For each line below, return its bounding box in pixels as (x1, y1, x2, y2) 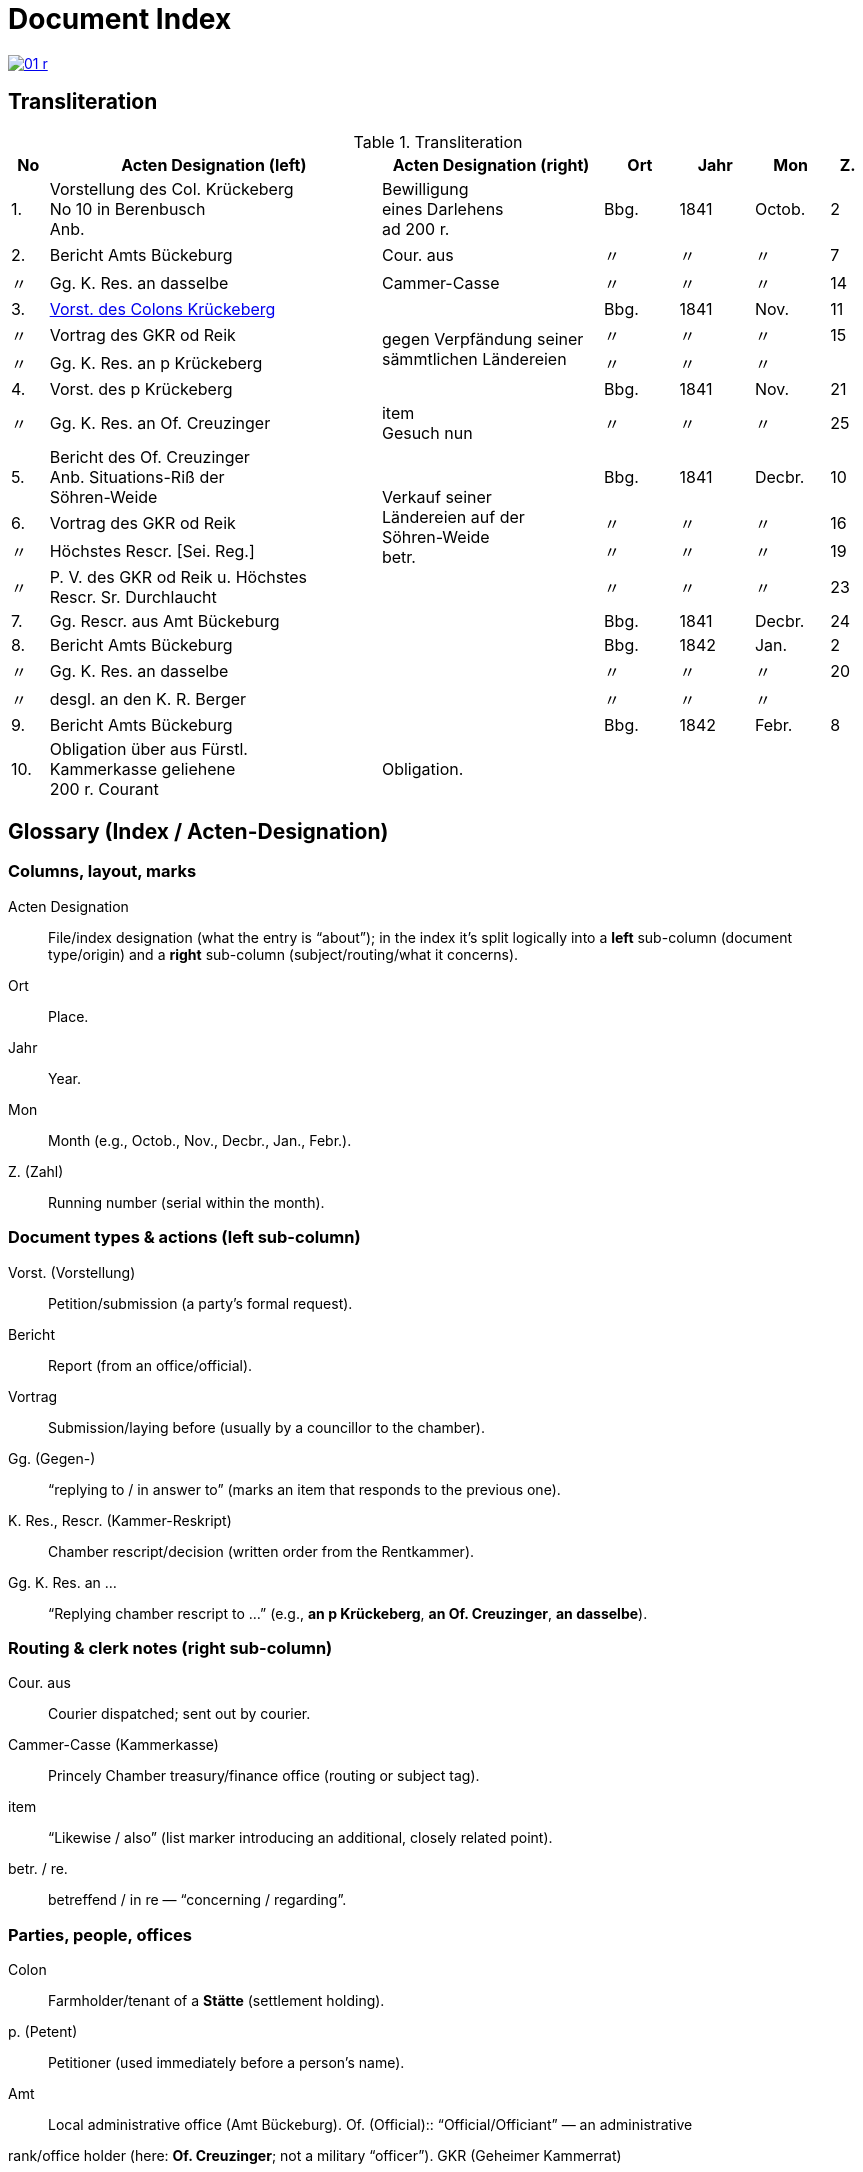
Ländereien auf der (381, 506, 525, 527)
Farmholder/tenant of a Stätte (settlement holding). (48, 1992, 385, 2010)
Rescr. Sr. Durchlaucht (49, 586, 217, 607)
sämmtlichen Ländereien (381, 348, 567, 369)
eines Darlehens (381, 198, 504, 219)
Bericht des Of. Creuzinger (49, 446, 250, 467)
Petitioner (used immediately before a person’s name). (48, 2054, 405, 2072)
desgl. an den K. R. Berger (49, 688, 247, 709)
